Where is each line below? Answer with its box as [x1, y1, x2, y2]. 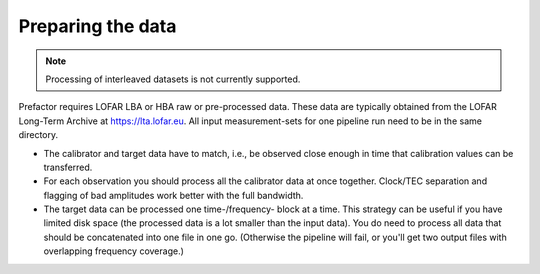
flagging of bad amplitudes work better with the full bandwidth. [43, 189, 304, 201]
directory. [18, 129, 59, 141]
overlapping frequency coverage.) [43, 245, 185, 257]
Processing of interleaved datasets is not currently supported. [45, 73, 301, 85]
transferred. [43, 161, 93, 173]
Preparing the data [18, 15, 177, 37]
